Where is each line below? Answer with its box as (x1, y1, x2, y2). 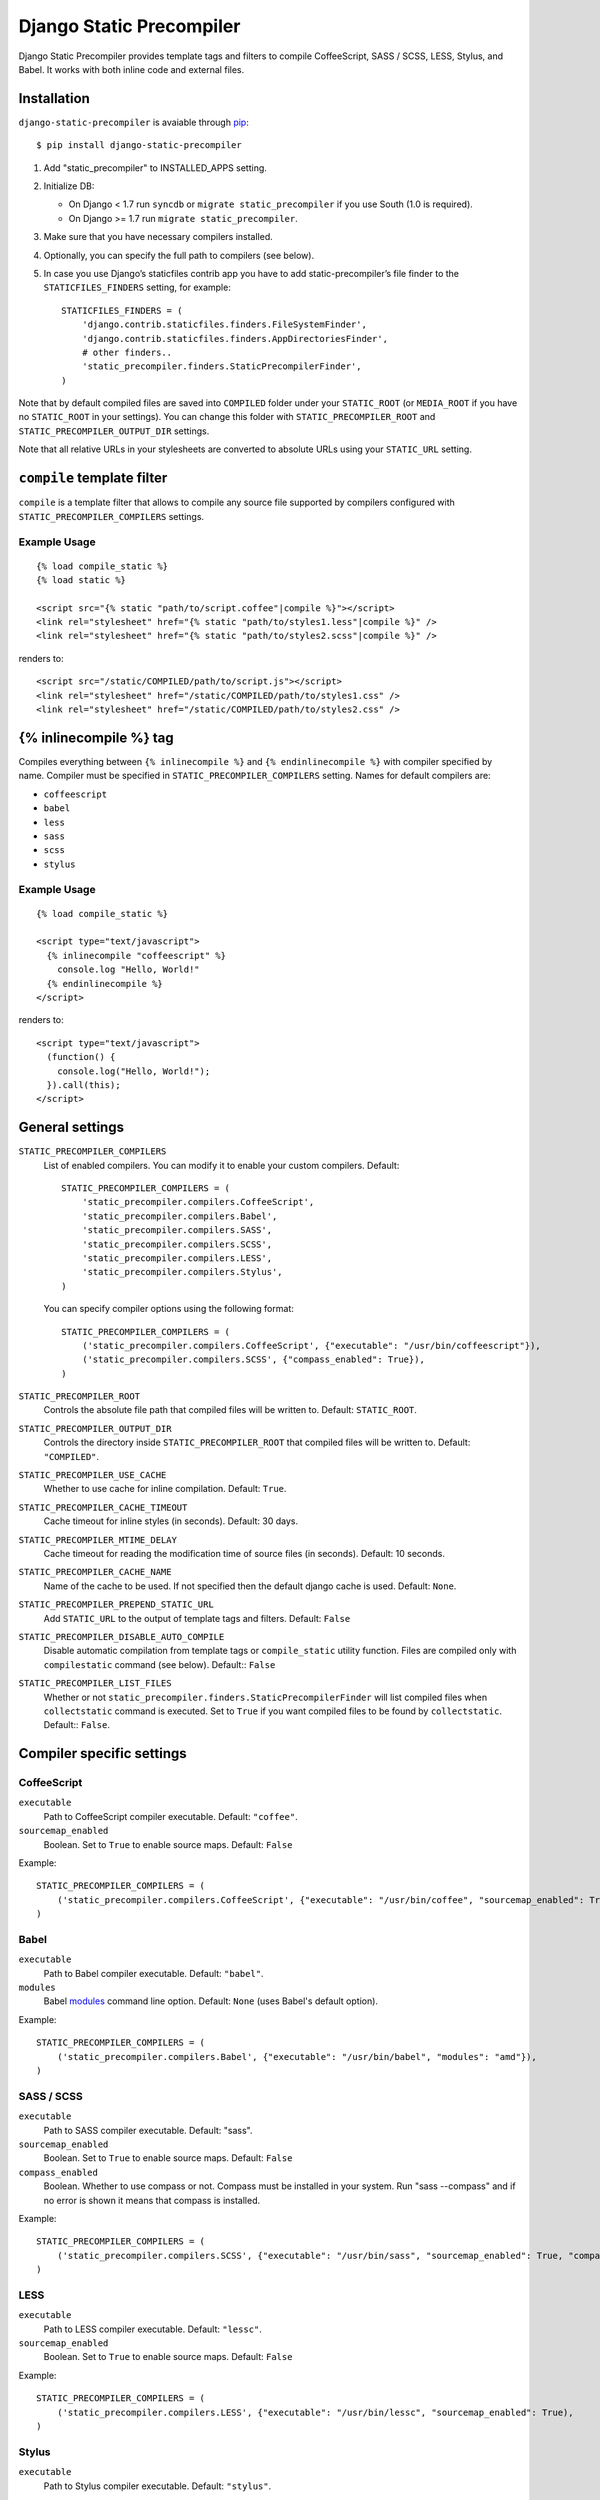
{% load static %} (36, 574, 127, 585)
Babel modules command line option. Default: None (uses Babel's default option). (43, 1995, 379, 2007)
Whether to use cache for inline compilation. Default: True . (43, 1483, 287, 1495)
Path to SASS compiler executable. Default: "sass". (43, 2124, 253, 2136)
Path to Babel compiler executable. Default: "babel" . (43, 1967, 264, 1979)
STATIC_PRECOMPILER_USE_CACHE (18, 1470, 167, 1481)
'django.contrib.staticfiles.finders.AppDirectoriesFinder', (81, 333, 389, 344)
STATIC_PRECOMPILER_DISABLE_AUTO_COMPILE (18, 1631, 225, 1642)
